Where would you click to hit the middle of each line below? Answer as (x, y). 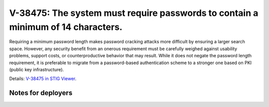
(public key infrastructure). (37, 69)
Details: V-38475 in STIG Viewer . (43, 79)
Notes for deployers (41, 93)
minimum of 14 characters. (66, 27)
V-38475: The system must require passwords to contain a (134, 13)
